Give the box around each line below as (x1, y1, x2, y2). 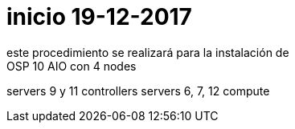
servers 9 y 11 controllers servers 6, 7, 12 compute (6, 83, 270, 98)
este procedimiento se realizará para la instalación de (6, 45, 289, 59)
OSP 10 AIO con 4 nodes (6, 58, 137, 73)
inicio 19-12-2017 (6, 3, 192, 30)
